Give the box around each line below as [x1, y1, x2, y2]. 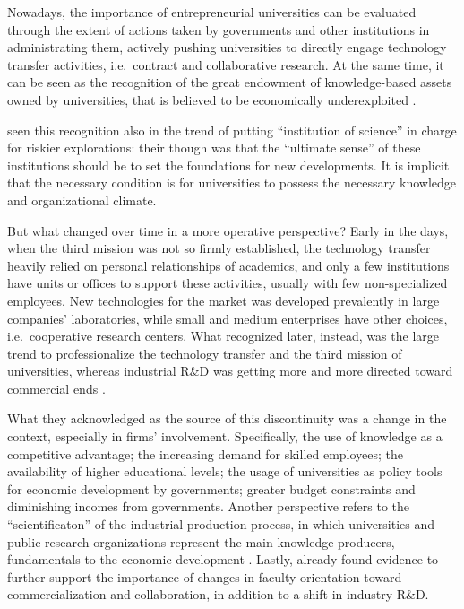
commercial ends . [7, 378, 106, 397]
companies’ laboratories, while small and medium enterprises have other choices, [7, 309, 448, 327]
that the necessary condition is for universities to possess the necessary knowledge [7, 173, 457, 192]
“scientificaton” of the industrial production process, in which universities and [7, 515, 435, 534]
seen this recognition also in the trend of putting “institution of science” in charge [7, 120, 457, 139]
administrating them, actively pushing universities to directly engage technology [7, 38, 447, 57]
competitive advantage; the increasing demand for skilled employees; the [7, 444, 404, 463]
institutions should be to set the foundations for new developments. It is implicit [7, 155, 450, 174]
